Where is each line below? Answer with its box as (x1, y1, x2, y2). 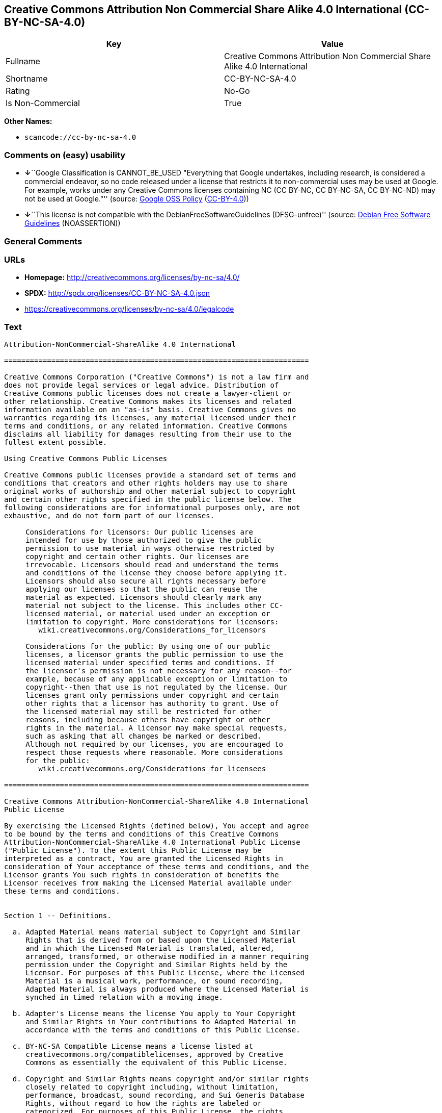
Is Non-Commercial (6, 98, 80, 109)
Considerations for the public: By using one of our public (25, 642, 270, 651)
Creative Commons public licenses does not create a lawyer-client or (4, 389, 292, 398)
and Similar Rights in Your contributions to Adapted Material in (25, 1018, 296, 1026)
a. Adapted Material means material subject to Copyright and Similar (12, 928, 300, 937)
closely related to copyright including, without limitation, (25, 1083, 279, 1092)
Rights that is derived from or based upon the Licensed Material (25, 936, 296, 945)
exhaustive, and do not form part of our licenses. (4, 512, 215, 520)
